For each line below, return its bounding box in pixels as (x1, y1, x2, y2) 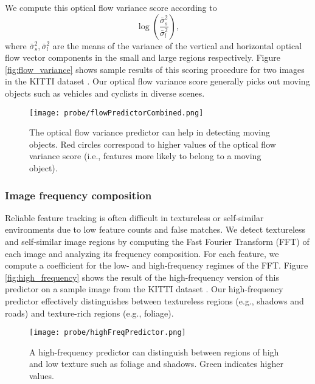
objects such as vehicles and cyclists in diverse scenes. (5, 86, 205, 99)
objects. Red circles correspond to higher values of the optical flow (29, 137, 276, 150)
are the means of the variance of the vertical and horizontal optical (52, 39, 302, 52)
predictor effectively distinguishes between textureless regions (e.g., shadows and (5, 294, 304, 307)
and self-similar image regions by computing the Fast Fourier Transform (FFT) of (5, 235, 310, 247)
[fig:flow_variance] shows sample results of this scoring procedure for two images (5, 63, 305, 75)
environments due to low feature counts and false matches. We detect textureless (5, 223, 306, 236)
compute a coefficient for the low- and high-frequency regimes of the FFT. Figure (5, 259, 308, 272)
